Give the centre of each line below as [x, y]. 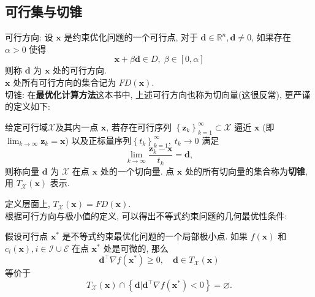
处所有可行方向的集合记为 [65, 82]
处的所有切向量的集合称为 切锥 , [246, 171]
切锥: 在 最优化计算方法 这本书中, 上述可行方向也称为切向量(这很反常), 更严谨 [158, 94]
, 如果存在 [271, 37]
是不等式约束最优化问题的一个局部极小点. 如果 [155, 236]
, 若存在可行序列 [139, 126]
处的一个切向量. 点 [137, 171]
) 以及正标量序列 [98, 140]
